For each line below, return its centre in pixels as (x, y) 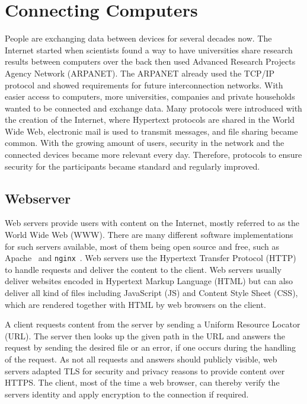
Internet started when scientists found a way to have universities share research (149, 50)
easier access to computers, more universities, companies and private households (150, 96)
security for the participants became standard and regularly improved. (132, 166)
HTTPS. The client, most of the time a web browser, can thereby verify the (142, 382)
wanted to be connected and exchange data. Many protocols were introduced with (153, 108)
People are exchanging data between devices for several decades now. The (138, 38)
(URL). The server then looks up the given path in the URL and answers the (145, 335)
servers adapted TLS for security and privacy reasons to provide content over (145, 370)
